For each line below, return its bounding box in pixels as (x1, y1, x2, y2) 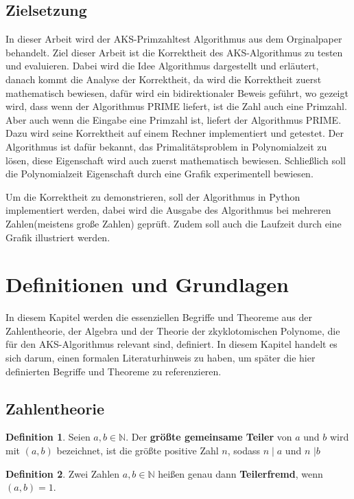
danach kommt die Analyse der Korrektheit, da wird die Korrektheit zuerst (5, 71, 322, 86)
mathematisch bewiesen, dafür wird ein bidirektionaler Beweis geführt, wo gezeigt (5, 85, 349, 100)
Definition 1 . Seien (5, 430, 91, 444)
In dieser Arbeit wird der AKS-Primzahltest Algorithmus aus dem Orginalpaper (5, 32, 342, 46)
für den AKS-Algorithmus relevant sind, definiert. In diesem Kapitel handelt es (5, 337, 338, 351)
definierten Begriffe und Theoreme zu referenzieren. (5, 364, 222, 378)
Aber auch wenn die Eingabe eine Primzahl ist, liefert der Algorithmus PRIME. (5, 112, 342, 126)
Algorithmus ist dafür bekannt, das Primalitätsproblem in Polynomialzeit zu (5, 139, 327, 153)
